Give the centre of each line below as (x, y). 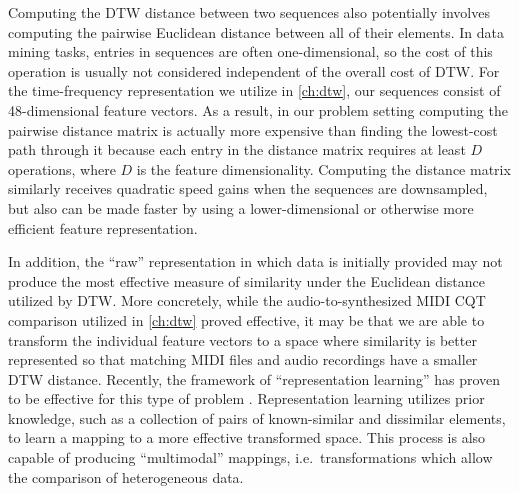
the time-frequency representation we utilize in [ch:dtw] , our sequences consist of (254, 90)
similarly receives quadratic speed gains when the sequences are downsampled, (248, 188)
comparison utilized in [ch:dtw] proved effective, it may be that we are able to (246, 319)
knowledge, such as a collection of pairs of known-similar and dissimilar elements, (257, 417)
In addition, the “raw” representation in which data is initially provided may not (255, 261)
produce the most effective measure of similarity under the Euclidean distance (247, 280)
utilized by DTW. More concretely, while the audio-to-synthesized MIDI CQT (247, 300)
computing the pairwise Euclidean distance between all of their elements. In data (256, 31)
